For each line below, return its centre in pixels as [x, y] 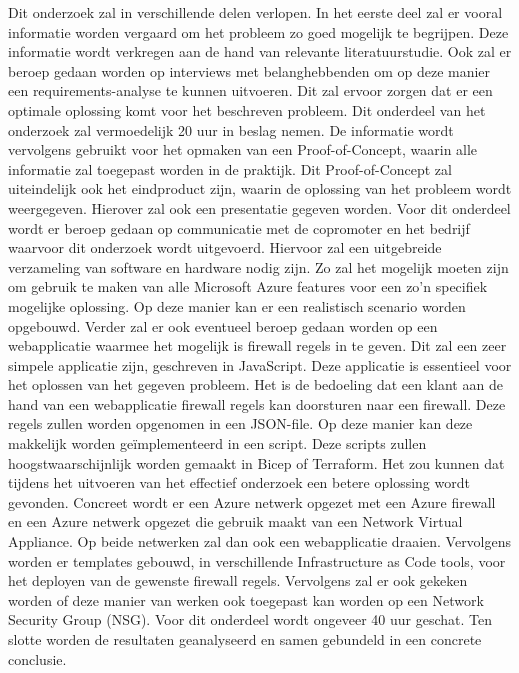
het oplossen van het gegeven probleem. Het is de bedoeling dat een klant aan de [255, 384]
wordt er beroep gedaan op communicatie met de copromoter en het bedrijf [239, 227]
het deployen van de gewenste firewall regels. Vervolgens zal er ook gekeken [238, 580]
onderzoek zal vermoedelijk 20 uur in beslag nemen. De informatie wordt [231, 129]
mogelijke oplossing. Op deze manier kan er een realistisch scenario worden [237, 305]
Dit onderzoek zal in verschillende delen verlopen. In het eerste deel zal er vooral [255, 12]
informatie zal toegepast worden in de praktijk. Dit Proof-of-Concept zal [230, 168]
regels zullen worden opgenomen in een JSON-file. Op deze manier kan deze [240, 423]
